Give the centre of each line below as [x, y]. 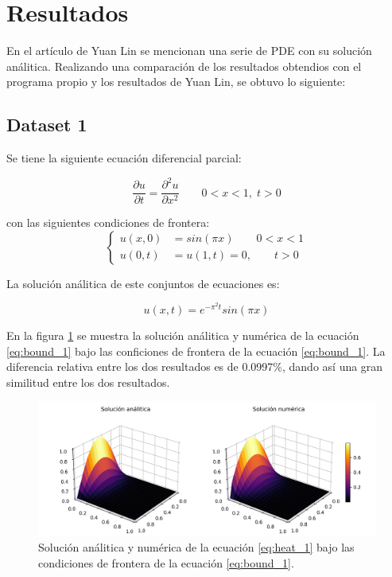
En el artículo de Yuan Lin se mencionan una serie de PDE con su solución [189, 51]
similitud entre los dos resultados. [88, 382]
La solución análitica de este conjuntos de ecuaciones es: [143, 283]
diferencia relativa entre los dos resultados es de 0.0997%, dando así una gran [195, 366]
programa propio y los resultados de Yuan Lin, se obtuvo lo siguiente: [176, 82]
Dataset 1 [47, 125]
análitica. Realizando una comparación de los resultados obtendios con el [184, 66]
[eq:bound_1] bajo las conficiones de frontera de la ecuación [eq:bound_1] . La [196, 351]
